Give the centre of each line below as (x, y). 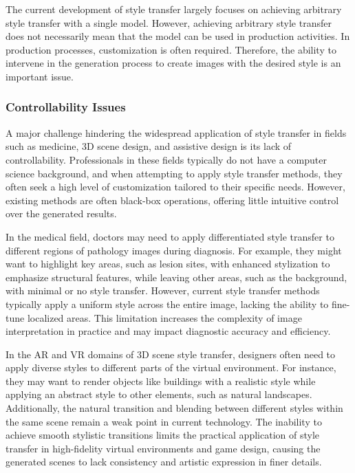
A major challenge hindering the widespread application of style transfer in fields (176, 132)
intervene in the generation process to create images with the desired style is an (173, 63)
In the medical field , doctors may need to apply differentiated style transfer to (170, 236)
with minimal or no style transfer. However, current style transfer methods (163, 290)
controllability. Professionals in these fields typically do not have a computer (166, 159)
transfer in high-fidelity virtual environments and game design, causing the (163, 448)
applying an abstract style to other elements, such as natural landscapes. (159, 394)
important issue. (40, 76)
